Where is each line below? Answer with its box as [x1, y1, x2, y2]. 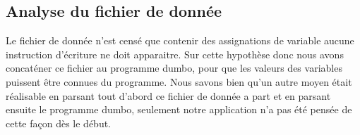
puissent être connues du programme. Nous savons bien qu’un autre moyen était [6, 74, 352, 89]
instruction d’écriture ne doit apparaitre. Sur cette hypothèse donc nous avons [6, 46, 344, 61]
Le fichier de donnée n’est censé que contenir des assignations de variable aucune [6, 33, 354, 48]
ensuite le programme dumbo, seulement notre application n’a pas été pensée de [6, 102, 352, 117]
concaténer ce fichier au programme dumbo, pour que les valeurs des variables [6, 60, 342, 75]
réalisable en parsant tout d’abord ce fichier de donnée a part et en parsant [6, 88, 331, 103]
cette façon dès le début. [6, 115, 112, 130]
